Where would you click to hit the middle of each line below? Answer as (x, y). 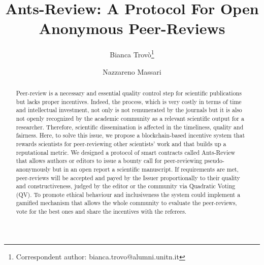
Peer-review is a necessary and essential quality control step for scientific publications (129, 93)
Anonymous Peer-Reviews (132, 28)
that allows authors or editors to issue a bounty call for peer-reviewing (109, 161)
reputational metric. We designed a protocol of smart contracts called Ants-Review (126, 152)
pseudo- (214, 161)
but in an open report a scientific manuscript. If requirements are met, (145, 169)
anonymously (33, 169)
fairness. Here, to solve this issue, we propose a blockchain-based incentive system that (130, 135)
